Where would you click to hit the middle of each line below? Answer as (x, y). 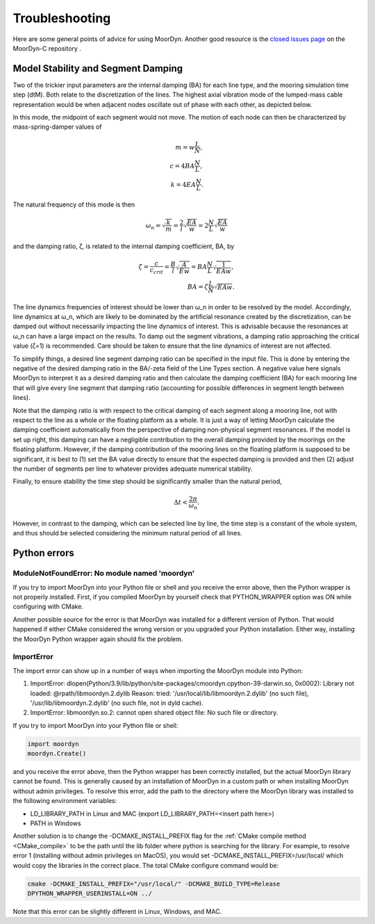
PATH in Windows (56, 823)
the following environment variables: (65, 801)
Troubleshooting (62, 18)
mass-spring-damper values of (57, 127)
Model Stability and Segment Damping (98, 68)
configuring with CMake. (48, 607)
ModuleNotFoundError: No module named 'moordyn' (104, 574)
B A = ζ (198, 286)
